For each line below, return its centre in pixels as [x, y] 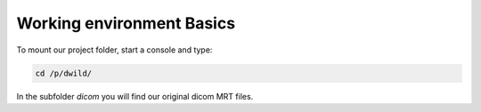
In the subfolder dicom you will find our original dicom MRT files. [135, 96]
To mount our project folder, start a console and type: [114, 50]
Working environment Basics [126, 23]
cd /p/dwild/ [64, 73]
